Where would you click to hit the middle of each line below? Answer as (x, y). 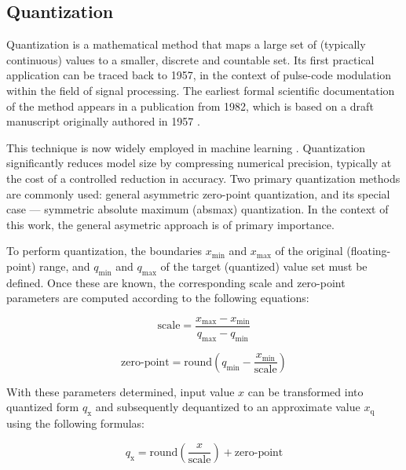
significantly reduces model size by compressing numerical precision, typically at (199, 163)
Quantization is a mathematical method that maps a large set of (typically (186, 44)
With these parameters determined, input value (121, 391)
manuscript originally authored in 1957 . (103, 121)
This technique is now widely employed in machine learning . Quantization (186, 147)
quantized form (43, 407)
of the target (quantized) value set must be (264, 266)
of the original (309, 251)
